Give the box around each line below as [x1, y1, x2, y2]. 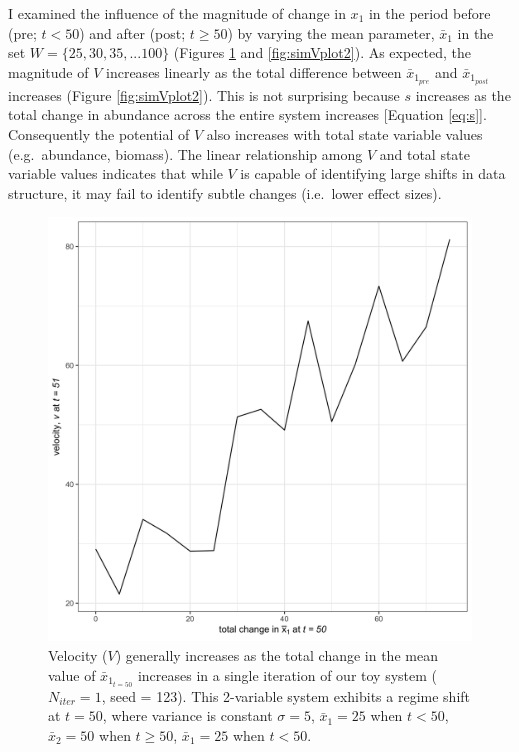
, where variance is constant [102, 705, 273, 726]
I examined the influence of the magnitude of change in [8, 3, 346, 23]
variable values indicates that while [8, 163, 223, 184]
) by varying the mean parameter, [227, 22, 435, 43]
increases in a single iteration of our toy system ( [137, 664, 438, 685]
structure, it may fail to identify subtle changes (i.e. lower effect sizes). [8, 182, 442, 203]
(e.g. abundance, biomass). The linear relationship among [8, 143, 363, 164]
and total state [379, 143, 471, 164]
